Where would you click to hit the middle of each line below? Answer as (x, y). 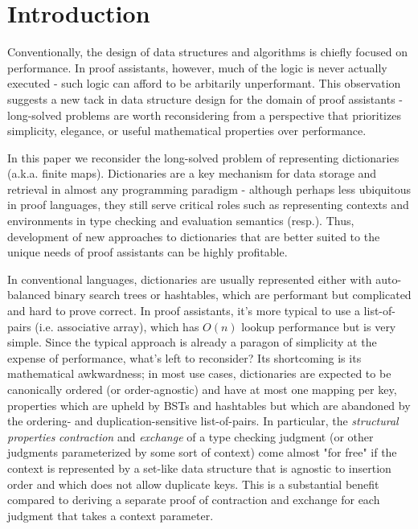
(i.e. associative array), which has (117, 326)
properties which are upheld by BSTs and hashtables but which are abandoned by (209, 405)
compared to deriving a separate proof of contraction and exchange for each (194, 500)
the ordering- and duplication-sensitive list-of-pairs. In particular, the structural (203, 421)
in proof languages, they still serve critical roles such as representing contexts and (208, 205)
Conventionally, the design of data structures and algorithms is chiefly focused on (207, 52)
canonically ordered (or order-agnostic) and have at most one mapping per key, (202, 389)
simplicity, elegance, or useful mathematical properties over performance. (187, 131)
